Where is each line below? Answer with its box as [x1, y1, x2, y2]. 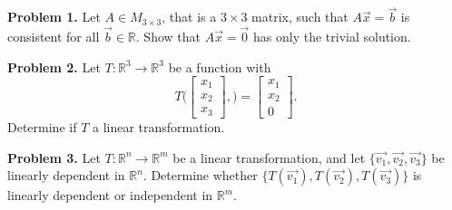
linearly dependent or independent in [7, 186, 213, 205]
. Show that [135, 27, 201, 46]
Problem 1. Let [7, 7, 101, 26]
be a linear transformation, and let [172, 148, 366, 167]
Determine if [7, 118, 77, 137]
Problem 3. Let [7, 148, 101, 167]
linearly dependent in [7, 166, 125, 185]
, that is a [162, 7, 217, 26]
